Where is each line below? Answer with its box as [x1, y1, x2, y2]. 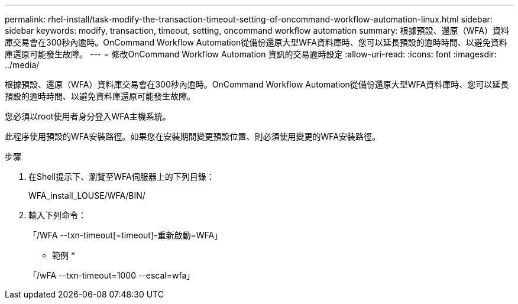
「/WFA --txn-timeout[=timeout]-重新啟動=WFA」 [28, 230, 223, 240]
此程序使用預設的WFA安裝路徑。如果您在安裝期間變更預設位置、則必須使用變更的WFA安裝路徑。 [5, 131, 380, 141]
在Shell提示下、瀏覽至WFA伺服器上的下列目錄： [28, 172, 215, 182]
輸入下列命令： [28, 210, 86, 220]
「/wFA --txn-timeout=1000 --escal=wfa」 [28, 270, 195, 280]
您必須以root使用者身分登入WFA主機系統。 [5, 111, 171, 121]
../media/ [5, 60, 40, 70]
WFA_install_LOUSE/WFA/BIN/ [28, 190, 145, 200]
